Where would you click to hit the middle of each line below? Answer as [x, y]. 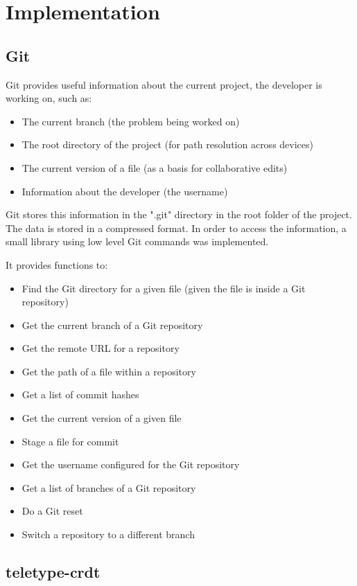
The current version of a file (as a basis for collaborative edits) [155, 167]
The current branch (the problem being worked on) [131, 121]
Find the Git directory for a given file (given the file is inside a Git [164, 288]
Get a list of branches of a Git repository [109, 487]
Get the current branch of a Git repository [112, 325]
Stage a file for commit [70, 441]
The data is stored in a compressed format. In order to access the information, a [176, 228]
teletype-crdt [53, 572]
